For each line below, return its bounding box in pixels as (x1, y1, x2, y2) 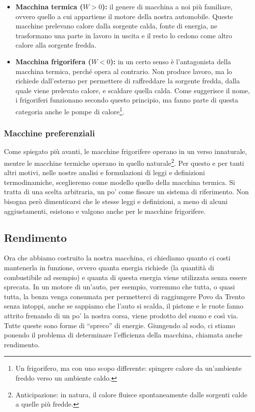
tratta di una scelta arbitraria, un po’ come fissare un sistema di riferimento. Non (4, 186, 249, 197)
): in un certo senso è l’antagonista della (110, 56, 231, 66)
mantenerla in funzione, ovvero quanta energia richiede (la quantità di (4, 262, 214, 273)
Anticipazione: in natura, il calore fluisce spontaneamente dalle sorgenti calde (15, 389, 248, 399)
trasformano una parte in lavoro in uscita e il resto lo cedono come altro (15, 30, 232, 40)
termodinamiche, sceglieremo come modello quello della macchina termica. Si (4, 177, 235, 187)
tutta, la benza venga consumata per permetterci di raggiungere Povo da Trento (4, 291, 245, 301)
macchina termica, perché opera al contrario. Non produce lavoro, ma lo (15, 66, 232, 76)
